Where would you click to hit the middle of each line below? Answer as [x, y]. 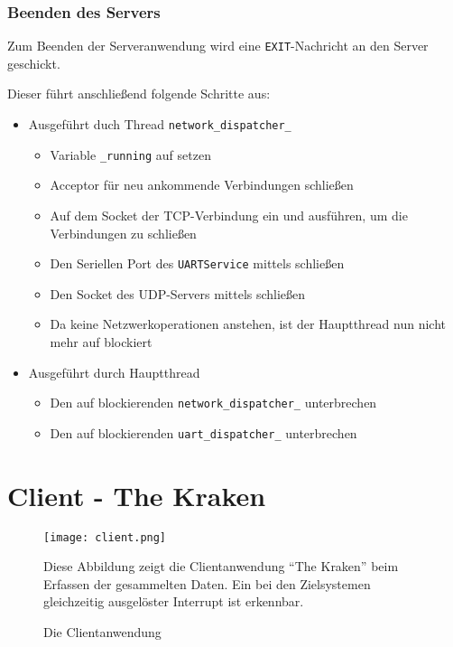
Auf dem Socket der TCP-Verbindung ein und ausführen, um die [229, 215]
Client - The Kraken [137, 495]
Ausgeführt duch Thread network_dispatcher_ [160, 124]
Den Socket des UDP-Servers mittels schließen [178, 293]
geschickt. [34, 63]
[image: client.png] [105, 537]
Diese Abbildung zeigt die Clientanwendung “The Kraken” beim [221, 566]
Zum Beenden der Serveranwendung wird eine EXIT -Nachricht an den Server [218, 46]
